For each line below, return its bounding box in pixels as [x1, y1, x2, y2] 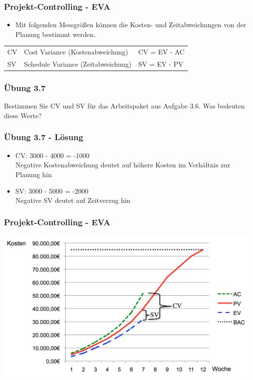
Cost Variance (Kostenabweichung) [24, 47, 128, 57]
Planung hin [15, 169, 52, 179]
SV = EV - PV [138, 59, 183, 69]
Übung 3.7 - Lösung [4, 131, 83, 143]
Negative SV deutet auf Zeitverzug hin [15, 195, 130, 205]
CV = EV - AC [138, 47, 185, 57]
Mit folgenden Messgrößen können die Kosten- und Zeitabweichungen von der [15, 19, 246, 30]
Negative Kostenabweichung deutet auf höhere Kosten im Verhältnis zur [15, 160, 231, 170]
